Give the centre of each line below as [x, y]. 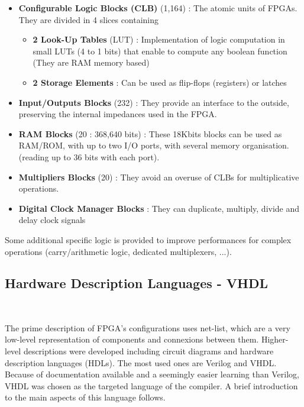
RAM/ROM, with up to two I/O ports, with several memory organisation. [154, 145]
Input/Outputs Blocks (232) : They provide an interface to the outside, [154, 102]
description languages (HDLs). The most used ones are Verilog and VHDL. [141, 362]
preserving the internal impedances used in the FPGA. [118, 114]
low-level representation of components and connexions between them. [132, 339]
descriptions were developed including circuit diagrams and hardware [148, 351]
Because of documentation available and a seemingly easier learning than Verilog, [152, 374]
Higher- [275, 339]
